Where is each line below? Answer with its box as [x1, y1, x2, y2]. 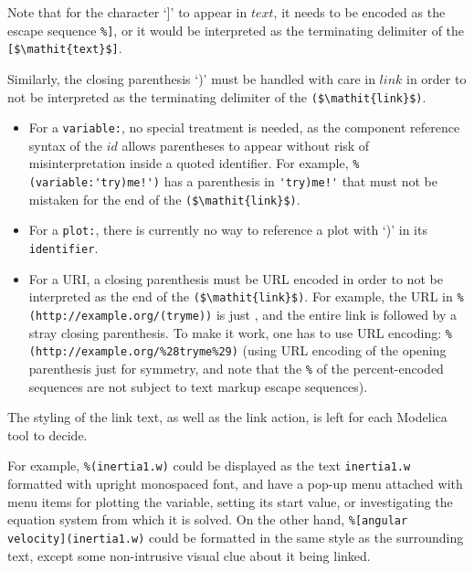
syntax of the [28, 135, 102, 154]
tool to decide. [7, 425, 88, 444]
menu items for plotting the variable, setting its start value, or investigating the [7, 492, 453, 511]
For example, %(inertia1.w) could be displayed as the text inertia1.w [7, 456, 411, 475]
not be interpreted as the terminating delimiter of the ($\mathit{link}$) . [7, 87, 427, 106]
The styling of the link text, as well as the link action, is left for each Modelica [7, 407, 448, 427]
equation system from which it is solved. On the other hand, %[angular [7, 510, 408, 529]
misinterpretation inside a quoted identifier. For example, [28, 153, 349, 173]
